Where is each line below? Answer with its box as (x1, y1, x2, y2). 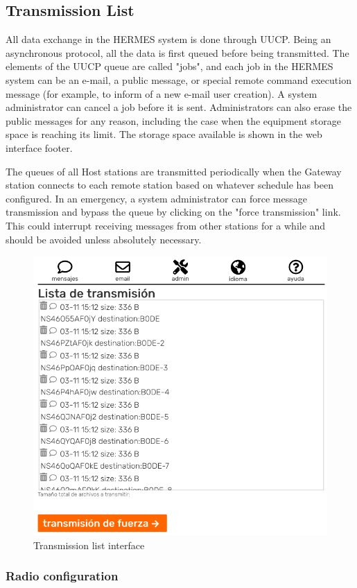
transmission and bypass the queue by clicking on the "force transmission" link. (6, 205, 341, 219)
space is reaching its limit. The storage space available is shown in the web (6, 127, 322, 141)
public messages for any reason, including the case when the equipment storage (6, 113, 341, 128)
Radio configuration (6, 567, 119, 585)
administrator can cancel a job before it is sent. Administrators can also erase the (6, 100, 352, 114)
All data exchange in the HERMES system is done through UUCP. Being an (6, 32, 331, 46)
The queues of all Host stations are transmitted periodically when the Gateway (6, 164, 342, 178)
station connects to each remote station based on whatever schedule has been (6, 178, 333, 192)
